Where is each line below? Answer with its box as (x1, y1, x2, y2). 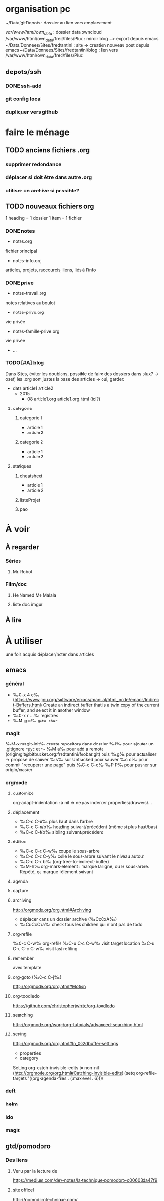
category (20, 1056, 39, 1061)
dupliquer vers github (5, 109, 58, 116)
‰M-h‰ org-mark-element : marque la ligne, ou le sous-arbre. (20, 864, 149, 870)
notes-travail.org (12, 290, 46, 296)
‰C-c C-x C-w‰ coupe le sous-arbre (20, 848, 100, 854)
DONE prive (5, 279, 34, 286)
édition (12, 839, 27, 844)
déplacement (12, 809, 40, 815)
